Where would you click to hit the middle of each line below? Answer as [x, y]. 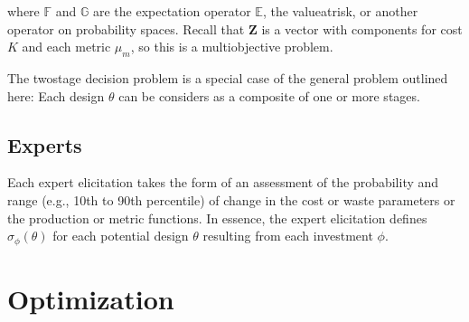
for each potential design [121, 236]
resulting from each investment [288, 236]
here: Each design [56, 95]
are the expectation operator [172, 11]
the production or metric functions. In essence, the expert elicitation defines [217, 218]
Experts [45, 144]
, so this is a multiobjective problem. [232, 47]
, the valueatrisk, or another [340, 11]
